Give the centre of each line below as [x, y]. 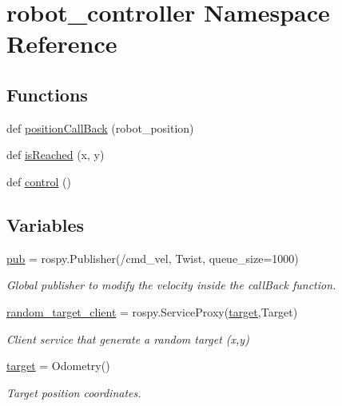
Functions [47, 94]
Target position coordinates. [74, 392]
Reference [62, 44]
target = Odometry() [58, 366]
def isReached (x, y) [56, 155]
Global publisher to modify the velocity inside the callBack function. [171, 285]
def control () [39, 181]
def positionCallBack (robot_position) [100, 127]
